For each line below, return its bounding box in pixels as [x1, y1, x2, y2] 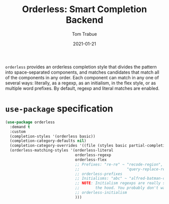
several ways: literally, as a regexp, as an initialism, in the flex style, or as [5, 80, 156, 86]
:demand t [10, 124, 30, 129]
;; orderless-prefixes [74, 171, 123, 176]
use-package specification [5, 103, 113, 115]
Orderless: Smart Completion [22, 4, 147, 15]
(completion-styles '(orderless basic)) [10, 134, 96, 139]
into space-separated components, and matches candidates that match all [5, 69, 159, 75]
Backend [65, 14, 104, 26]
